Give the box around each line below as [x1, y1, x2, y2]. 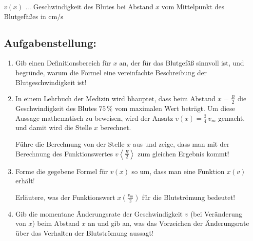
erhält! [15, 175, 35, 186]
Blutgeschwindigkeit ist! [15, 77, 87, 87]
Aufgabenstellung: [4, 35, 97, 50]
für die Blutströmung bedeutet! [142, 192, 235, 202]
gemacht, [218, 112, 245, 123]
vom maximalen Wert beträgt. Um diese [115, 103, 235, 113]
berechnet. [100, 122, 131, 132]
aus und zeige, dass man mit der [133, 139, 230, 149]
